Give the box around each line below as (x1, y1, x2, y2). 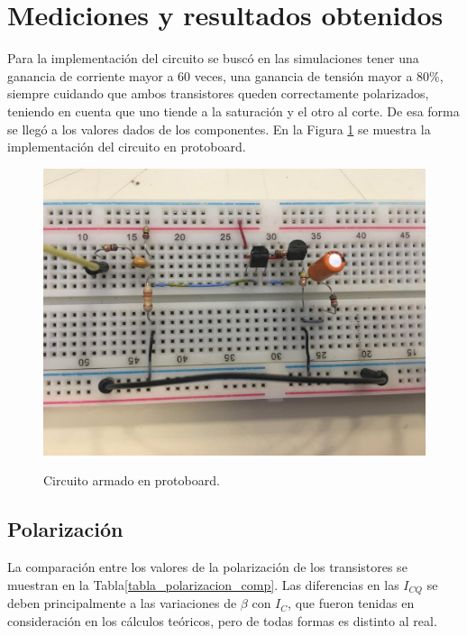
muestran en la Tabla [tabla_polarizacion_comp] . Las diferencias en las (7, 575, 399, 594)
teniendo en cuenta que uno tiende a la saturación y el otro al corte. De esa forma (7, 101, 460, 120)
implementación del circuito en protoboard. (7, 137, 246, 156)
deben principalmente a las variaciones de (7, 594, 237, 613)
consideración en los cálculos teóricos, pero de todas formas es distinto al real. (7, 611, 437, 630)
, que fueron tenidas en (288, 594, 415, 613)
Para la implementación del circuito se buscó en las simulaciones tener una (7, 49, 419, 68)
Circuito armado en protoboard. (43, 471, 220, 490)
